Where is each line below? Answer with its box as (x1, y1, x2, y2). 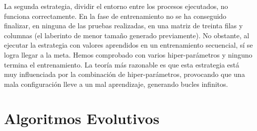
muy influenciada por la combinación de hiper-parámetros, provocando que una (4, 69, 245, 79)
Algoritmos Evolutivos (4, 108, 160, 128)
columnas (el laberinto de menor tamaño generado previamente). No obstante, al (4, 30, 250, 40)
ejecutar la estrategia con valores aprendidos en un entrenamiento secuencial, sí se (4, 40, 253, 50)
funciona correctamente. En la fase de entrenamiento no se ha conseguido (4, 10, 227, 21)
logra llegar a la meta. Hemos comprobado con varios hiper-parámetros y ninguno (4, 49, 253, 60)
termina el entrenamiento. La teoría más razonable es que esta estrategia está (4, 59, 239, 69)
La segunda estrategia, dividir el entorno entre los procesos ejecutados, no (4, 1, 228, 11)
